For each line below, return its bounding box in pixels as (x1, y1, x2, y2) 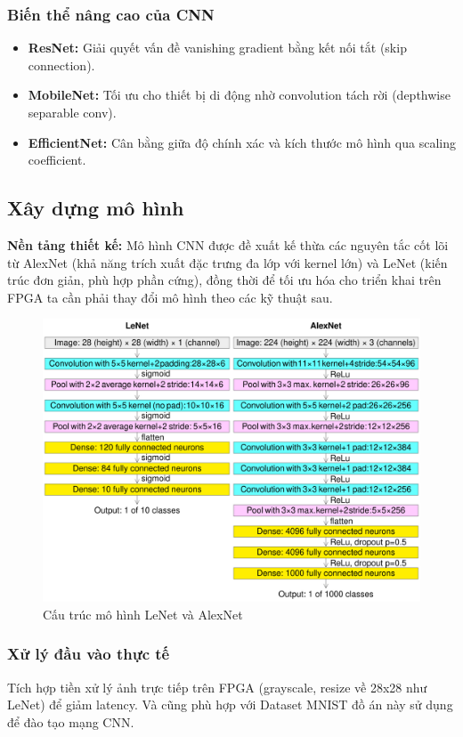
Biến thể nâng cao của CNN (7, 3, 215, 25)
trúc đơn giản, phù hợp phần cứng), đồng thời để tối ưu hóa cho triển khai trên (7, 271, 442, 289)
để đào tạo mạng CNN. (7, 712, 134, 731)
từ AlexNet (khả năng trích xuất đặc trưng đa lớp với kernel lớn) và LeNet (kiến (7, 253, 448, 271)
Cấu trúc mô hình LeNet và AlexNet (43, 604, 243, 623)
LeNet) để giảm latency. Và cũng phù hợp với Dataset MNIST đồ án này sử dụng (7, 695, 453, 714)
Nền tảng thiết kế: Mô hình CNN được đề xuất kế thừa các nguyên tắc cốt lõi (7, 235, 449, 254)
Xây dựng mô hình (7, 194, 184, 222)
